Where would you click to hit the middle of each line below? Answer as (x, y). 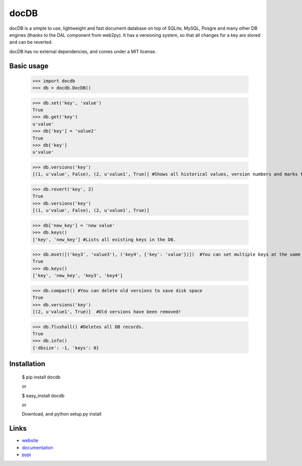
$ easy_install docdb (43, 395)
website (30, 440)
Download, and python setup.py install (62, 414)
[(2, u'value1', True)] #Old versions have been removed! (107, 312)
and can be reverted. (31, 42)
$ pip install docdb (41, 377)
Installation (27, 364)
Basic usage (29, 66)
